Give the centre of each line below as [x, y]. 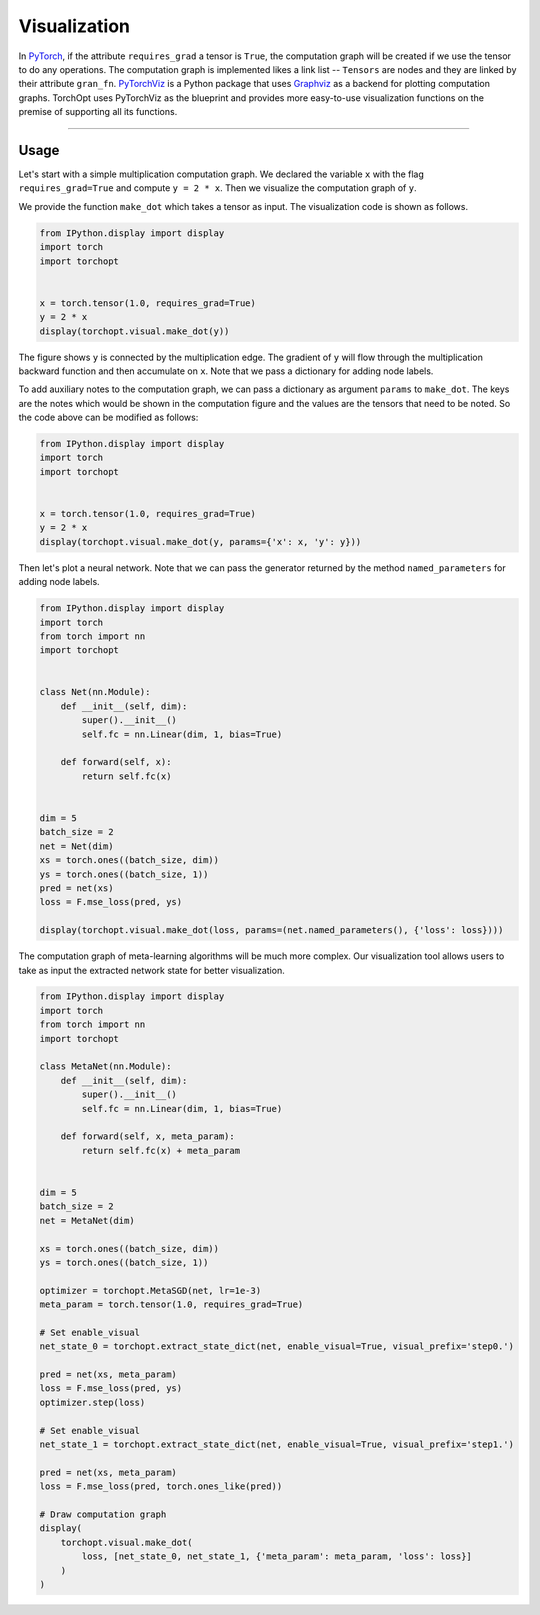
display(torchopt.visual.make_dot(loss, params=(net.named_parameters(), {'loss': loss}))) [271, 930]
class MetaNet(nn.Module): [105, 1066]
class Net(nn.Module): [95, 692]
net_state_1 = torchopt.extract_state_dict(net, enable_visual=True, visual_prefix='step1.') [277, 1444]
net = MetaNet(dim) [87, 1220]
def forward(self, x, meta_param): [147, 1136]
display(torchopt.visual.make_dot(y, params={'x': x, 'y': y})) [200, 541]
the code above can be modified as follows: [108, 417]
